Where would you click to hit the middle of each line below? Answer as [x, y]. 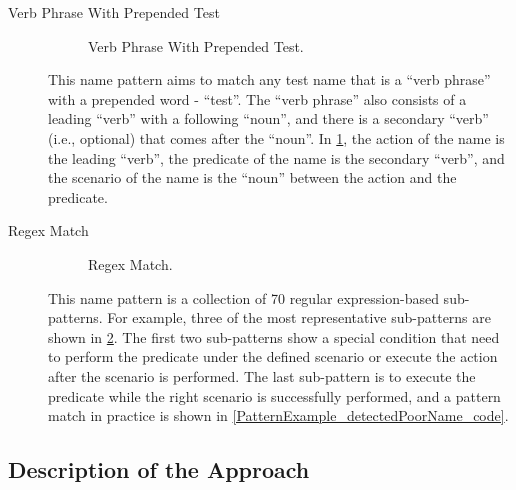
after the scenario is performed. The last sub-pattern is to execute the [262, 375]
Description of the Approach [159, 469]
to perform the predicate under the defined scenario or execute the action [273, 356]
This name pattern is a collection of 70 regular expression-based [243, 297]
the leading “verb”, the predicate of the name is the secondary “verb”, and [276, 157]
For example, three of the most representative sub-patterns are [299, 317]
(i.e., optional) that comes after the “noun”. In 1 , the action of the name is [276, 137]
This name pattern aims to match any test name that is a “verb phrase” [269, 79]
